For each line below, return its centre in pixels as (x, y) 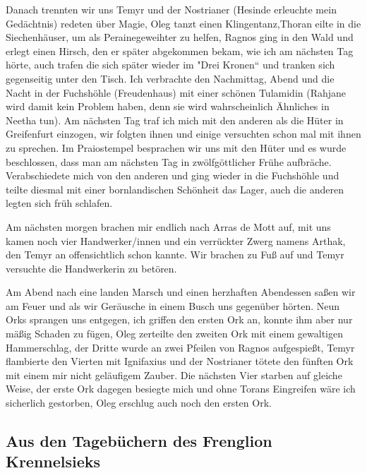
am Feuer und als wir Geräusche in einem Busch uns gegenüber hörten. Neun (173, 305)
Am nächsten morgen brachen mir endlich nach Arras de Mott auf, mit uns (168, 226)
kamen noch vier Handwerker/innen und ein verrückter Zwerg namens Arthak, (176, 240)
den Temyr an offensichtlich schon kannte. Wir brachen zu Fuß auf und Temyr (175, 255)
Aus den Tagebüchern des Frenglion (139, 441)
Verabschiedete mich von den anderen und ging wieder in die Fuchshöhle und (173, 175)
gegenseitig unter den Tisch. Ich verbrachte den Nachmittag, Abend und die (170, 78)
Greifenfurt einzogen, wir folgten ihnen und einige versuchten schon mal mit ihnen (183, 134)
